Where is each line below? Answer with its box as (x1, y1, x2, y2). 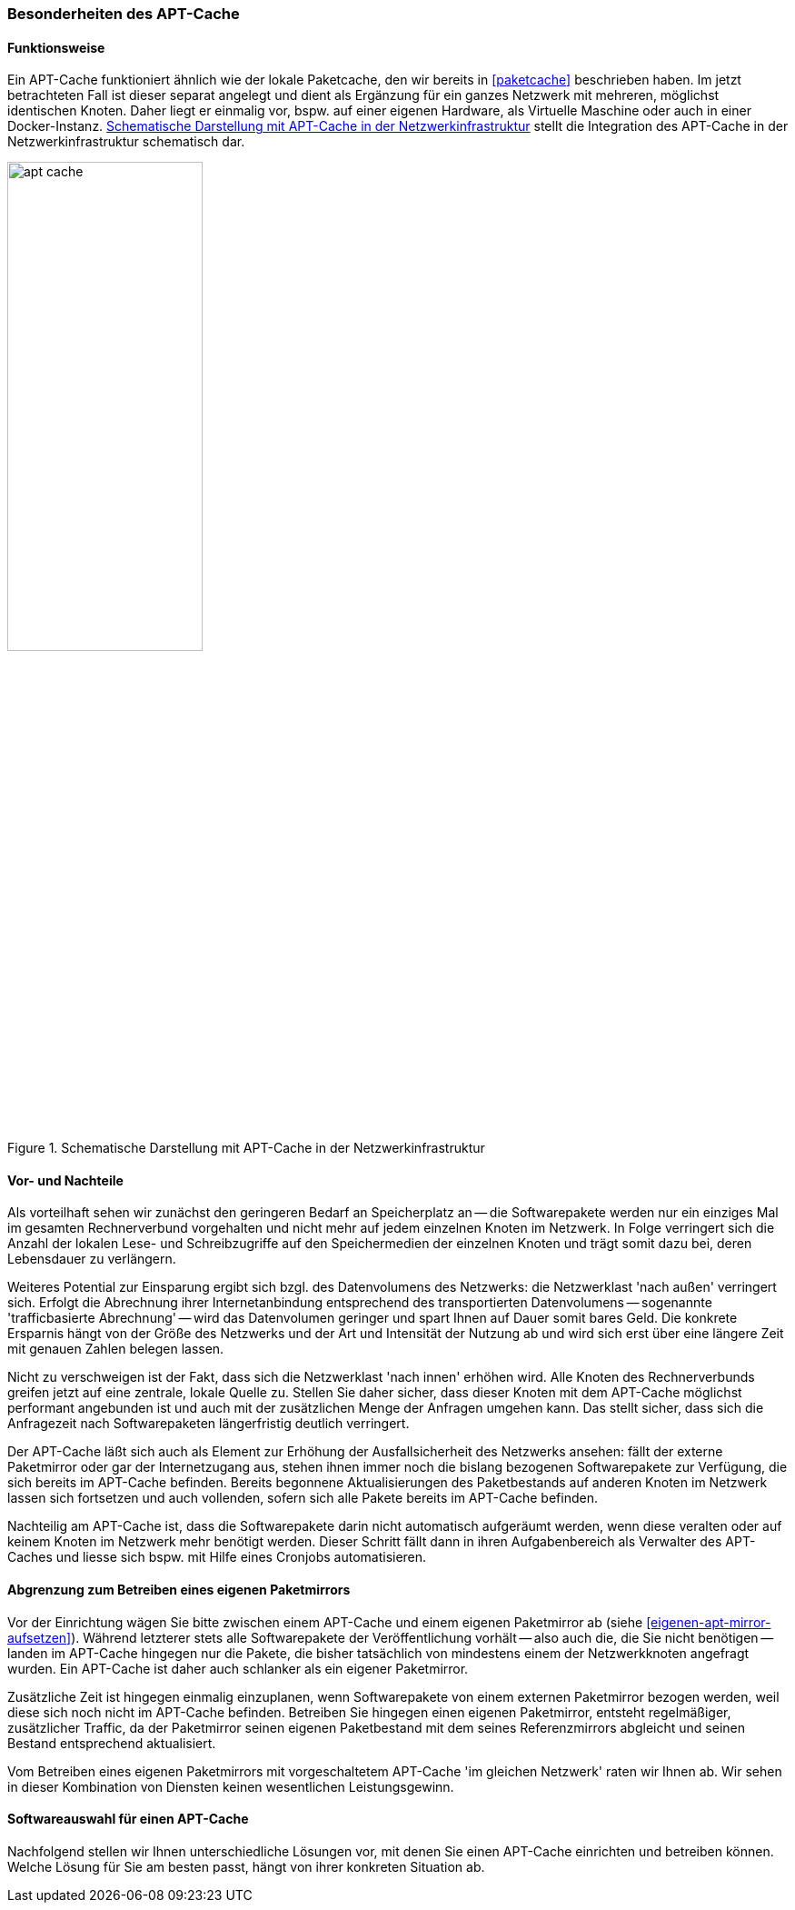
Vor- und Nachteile (7, 1172, 124, 1188)
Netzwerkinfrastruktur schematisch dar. (7, 134, 245, 150)
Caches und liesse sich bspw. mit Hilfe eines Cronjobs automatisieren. (7, 1549, 427, 1565)
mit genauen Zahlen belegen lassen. (7, 1341, 224, 1357)
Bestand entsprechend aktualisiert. (7, 1735, 216, 1751)
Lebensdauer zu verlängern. (7, 1251, 176, 1267)
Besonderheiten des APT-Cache (7, 5, 240, 23)
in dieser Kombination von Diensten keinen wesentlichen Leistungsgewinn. (7, 1778, 454, 1795)
